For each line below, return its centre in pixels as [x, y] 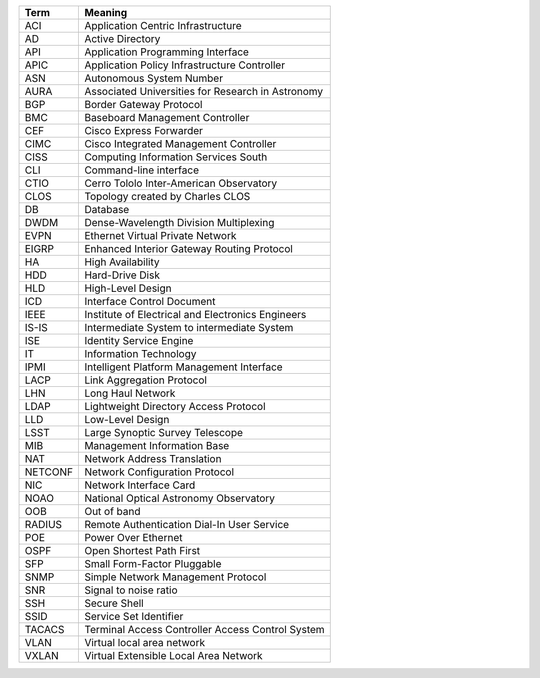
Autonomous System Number [154, 78]
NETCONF [49, 472]
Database [107, 209]
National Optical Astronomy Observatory [179, 498]
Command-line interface [142, 170]
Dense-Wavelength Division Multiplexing [179, 222]
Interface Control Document [150, 301]
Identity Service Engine [139, 340]
